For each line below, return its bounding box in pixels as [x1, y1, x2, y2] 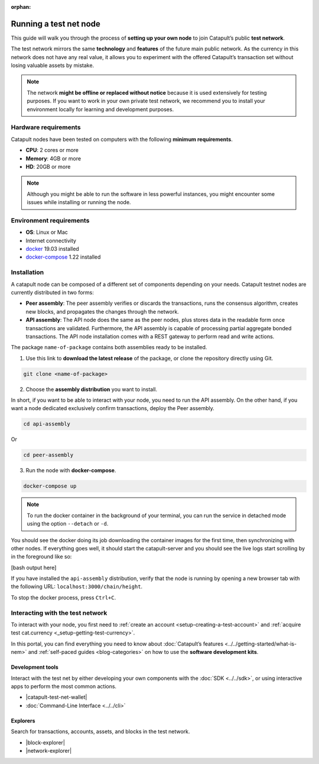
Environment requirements [11, 216, 90, 224]
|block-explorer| [25, 739, 65, 746]
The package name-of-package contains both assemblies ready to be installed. [11, 344, 207, 351]
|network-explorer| [25, 747, 72, 754]
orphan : [11, 4, 31, 10]
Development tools [11, 663, 58, 671]
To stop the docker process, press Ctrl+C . [11, 594, 116, 601]
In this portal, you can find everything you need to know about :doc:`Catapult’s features [11, 640, 224, 647]
